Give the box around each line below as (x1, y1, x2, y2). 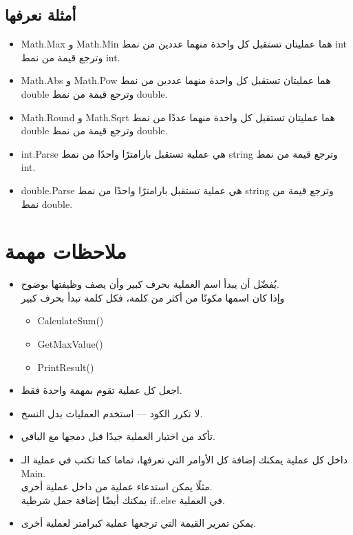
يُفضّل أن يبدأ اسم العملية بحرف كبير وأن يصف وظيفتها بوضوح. (21, 277, 279, 291)
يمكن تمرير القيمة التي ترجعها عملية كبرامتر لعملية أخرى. (21, 516, 257, 530)
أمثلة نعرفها (5, 4, 76, 25)
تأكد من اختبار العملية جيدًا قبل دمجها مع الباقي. (21, 429, 215, 443)
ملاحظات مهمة (5, 237, 127, 265)
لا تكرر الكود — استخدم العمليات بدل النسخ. (21, 406, 203, 420)
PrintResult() (37, 359, 94, 374)
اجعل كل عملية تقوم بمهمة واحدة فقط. (21, 383, 182, 397)
